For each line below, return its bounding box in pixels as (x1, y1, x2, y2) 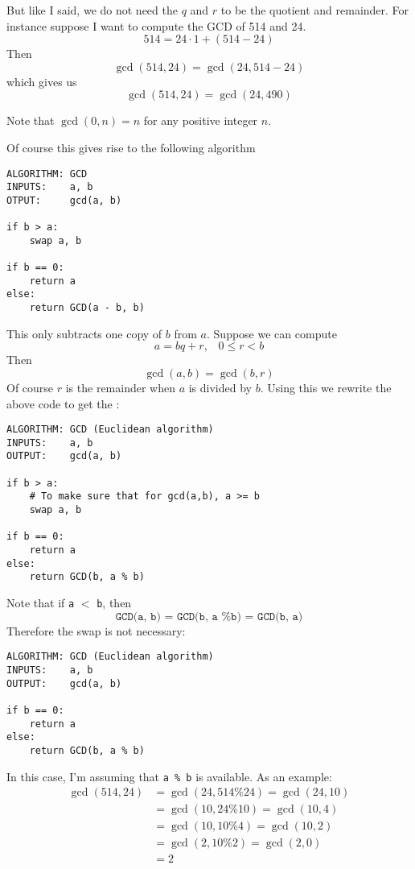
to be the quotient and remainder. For (220, 2, 409, 18)
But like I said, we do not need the (6, 2, 178, 18)
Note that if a (6, 594, 75, 611)
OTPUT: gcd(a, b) (6, 194, 122, 206)
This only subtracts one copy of (6, 325, 162, 341)
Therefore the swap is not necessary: (6, 622, 186, 639)
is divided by (188, 379, 252, 395)
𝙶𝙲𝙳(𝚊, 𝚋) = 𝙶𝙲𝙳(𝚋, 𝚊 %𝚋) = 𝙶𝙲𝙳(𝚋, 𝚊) (115, 610, 303, 623)
